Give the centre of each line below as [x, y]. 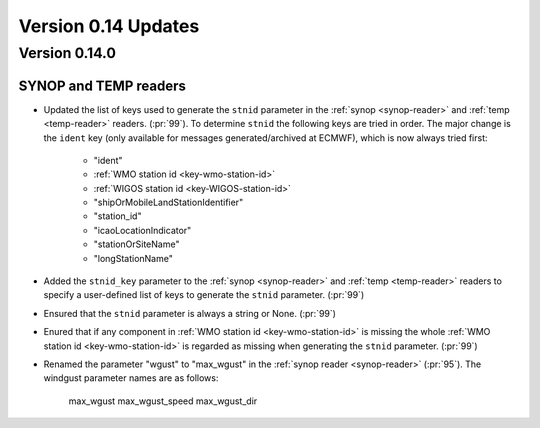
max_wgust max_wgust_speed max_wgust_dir [163, 401]
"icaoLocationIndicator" [142, 230]
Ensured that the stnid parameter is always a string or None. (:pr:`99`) [190, 313]
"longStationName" [133, 258]
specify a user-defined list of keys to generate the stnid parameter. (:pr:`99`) [204, 295]
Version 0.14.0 [67, 53]
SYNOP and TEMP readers [102, 85]
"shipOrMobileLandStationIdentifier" [168, 202]
